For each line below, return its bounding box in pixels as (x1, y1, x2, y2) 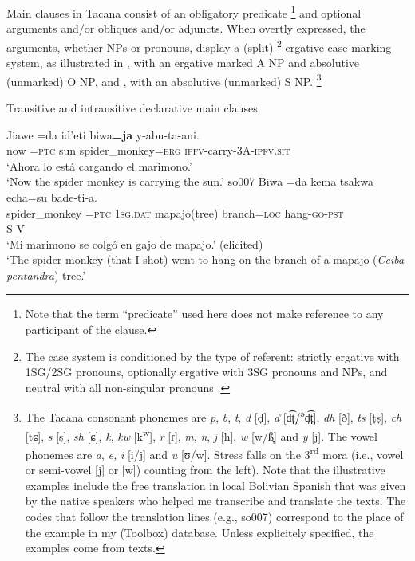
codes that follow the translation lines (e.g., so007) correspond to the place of (25, 508, 404, 524)
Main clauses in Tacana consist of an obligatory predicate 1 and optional (6, 2, 362, 21)
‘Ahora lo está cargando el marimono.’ (6, 157, 192, 174)
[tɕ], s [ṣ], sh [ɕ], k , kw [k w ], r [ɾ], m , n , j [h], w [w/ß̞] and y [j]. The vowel (25, 425, 377, 444)
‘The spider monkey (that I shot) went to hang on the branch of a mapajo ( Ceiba (6, 251, 405, 268)
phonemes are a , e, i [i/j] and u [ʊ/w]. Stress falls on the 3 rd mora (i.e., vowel (25, 443, 404, 462)
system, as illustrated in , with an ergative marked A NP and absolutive (6, 54, 360, 71)
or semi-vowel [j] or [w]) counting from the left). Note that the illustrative (25, 461, 385, 478)
